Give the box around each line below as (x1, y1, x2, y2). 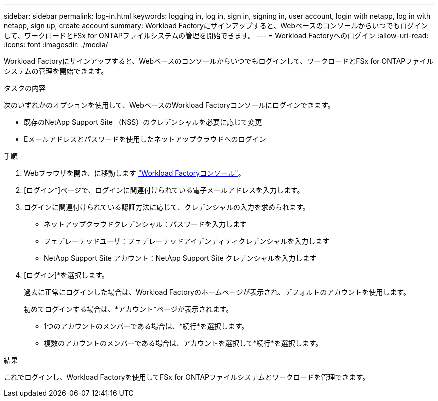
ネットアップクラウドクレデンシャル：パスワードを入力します (44, 220, 247, 228)
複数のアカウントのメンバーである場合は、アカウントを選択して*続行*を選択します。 (44, 339, 323, 347)
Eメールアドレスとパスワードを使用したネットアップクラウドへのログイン (24, 135, 266, 143)
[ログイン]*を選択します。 (24, 271, 109, 279)
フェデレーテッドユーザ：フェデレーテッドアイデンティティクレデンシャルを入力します (44, 237, 330, 245)
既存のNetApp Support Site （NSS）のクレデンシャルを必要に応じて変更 (24, 118, 262, 126)
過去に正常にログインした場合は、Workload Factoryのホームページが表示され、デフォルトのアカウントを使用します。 (24, 288, 410, 296)
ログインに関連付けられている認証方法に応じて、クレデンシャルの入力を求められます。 (24, 203, 310, 211)
